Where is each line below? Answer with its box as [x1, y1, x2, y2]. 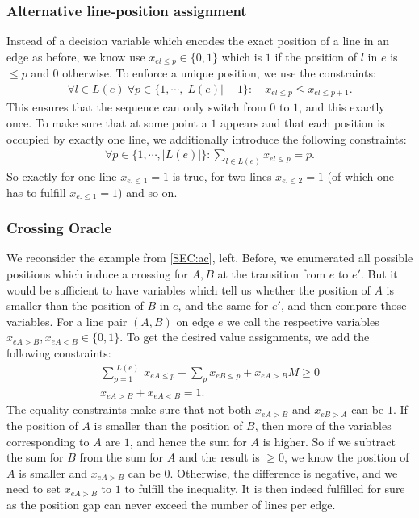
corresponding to [6, 432, 90, 449]
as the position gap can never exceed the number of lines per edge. [6, 495, 336, 512]
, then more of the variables [254, 416, 392, 433]
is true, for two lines [172, 168, 272, 185]
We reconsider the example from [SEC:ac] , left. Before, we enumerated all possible [6, 249, 413, 266]
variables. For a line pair [6, 312, 128, 329]
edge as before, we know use [6, 48, 145, 65]
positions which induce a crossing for [6, 265, 188, 282]
